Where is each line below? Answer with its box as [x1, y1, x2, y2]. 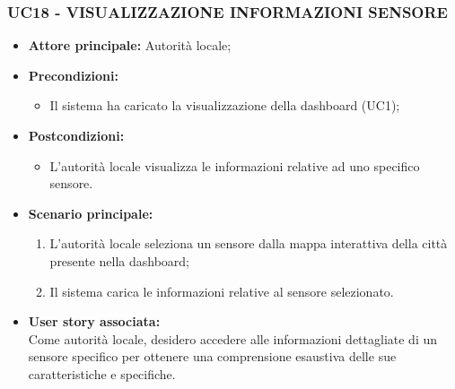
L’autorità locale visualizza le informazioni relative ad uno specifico [49, 156, 420, 175]
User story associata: [28, 312, 161, 331]
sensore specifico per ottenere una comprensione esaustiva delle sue [28, 347, 397, 366]
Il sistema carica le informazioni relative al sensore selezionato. [49, 281, 394, 300]
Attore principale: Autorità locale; [28, 36, 232, 55]
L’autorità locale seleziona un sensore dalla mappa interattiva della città [49, 234, 448, 253]
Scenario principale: [28, 203, 153, 222]
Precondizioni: [28, 65, 118, 84]
